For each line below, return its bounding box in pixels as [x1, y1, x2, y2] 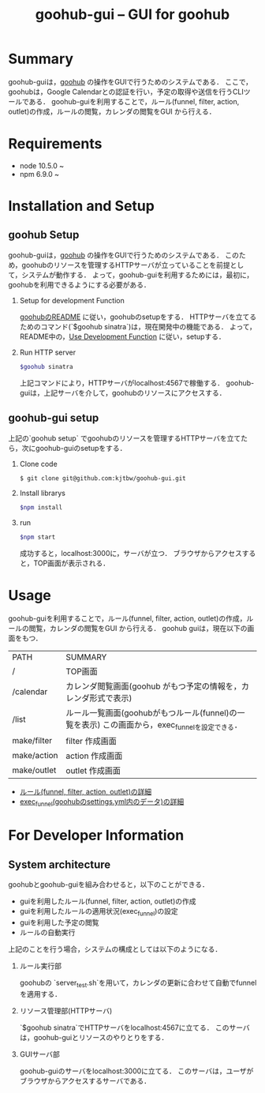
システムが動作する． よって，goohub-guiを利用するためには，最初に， [21, 270, 254, 280]
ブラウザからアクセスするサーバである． [19, 1076, 151, 1085]
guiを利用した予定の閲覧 [19, 918, 100, 927]
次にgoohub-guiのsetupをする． [21, 443, 127, 453]
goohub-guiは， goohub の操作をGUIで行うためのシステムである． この [8, 250, 239, 260]
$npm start [19, 533, 56, 542]
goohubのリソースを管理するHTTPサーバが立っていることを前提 [21, 260, 230, 269]
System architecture [8, 858, 111, 871]
